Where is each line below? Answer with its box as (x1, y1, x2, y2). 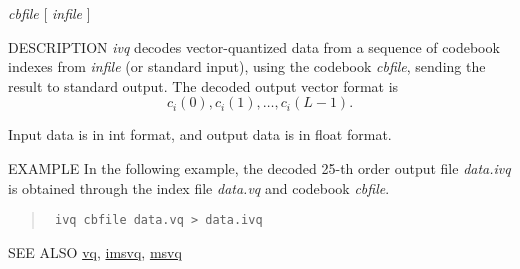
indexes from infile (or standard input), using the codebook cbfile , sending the (8, 56, 486, 77)
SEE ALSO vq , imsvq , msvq (8, 241, 182, 262)
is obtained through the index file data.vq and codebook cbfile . (8, 177, 390, 198)
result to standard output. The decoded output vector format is (8, 75, 399, 96)
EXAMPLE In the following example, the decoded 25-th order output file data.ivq (8, 157, 511, 178)
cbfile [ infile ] (8, 3, 91, 23)
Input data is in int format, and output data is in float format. (8, 124, 392, 145)
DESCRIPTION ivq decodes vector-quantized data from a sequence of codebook (8, 36, 500, 57)
